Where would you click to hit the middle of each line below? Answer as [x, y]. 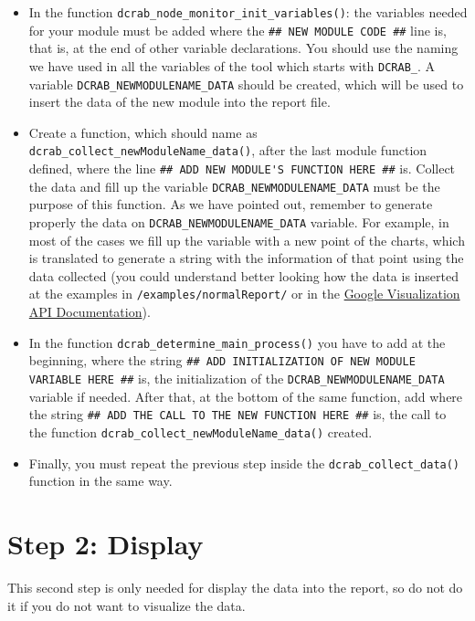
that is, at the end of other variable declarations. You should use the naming [243, 48]
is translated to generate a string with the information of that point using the [246, 258]
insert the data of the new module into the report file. [179, 102]
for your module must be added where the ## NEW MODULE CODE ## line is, [237, 30]
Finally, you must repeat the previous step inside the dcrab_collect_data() [244, 463]
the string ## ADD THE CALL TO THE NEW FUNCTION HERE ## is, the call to [237, 414]
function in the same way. [100, 481]
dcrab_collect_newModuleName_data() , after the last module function [228, 150]
